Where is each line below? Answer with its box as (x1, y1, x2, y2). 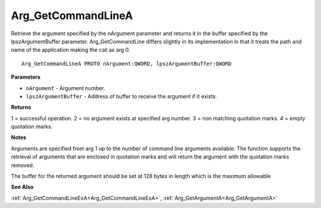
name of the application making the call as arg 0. (11, 46, 131, 54)
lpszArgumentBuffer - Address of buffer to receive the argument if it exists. (26, 92, 217, 100)
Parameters (11, 73, 41, 80)
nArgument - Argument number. (26, 84, 105, 92)
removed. (11, 162, 34, 169)
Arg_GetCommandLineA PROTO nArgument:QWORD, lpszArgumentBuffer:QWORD (21, 60, 232, 67)
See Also (11, 184, 34, 191)
